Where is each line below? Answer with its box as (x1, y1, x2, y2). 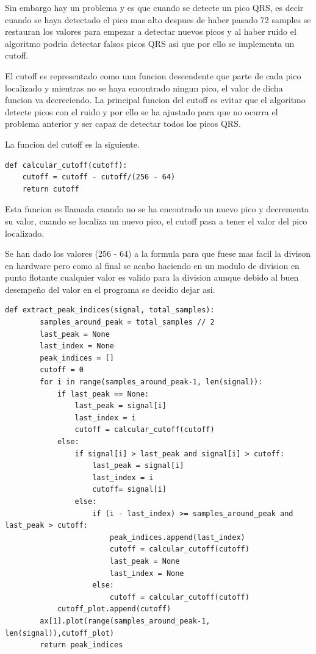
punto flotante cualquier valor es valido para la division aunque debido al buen (5, 271, 299, 284)
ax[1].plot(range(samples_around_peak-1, (40, 616, 210, 625)
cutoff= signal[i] (92, 485, 167, 494)
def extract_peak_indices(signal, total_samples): (5, 306, 215, 315)
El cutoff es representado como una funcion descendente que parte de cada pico (5, 69, 301, 82)
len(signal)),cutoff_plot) (5, 628, 114, 638)
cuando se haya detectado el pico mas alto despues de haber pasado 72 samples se (5, 13, 311, 26)
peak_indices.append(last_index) (109, 533, 245, 542)
